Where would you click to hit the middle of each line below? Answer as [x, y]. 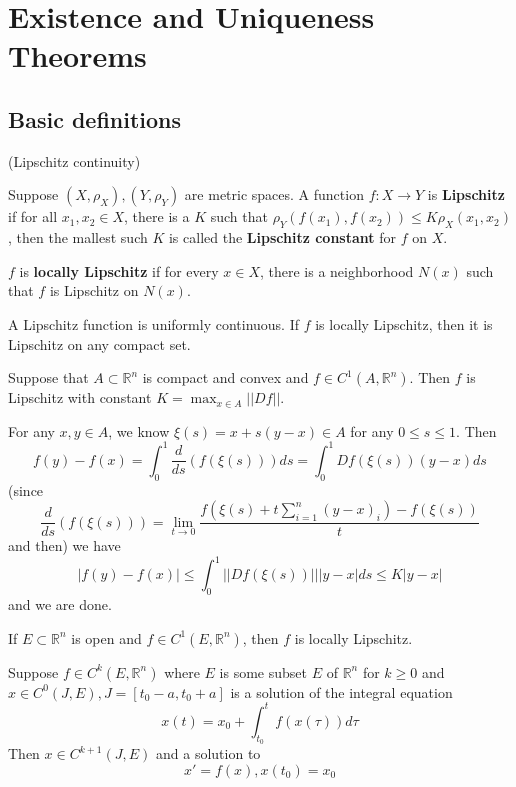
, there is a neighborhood [336, 270]
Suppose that [48, 377]
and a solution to [208, 753]
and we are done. [60, 604]
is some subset [263, 671]
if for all [33, 216]
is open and [106, 637]
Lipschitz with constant [80, 397]
